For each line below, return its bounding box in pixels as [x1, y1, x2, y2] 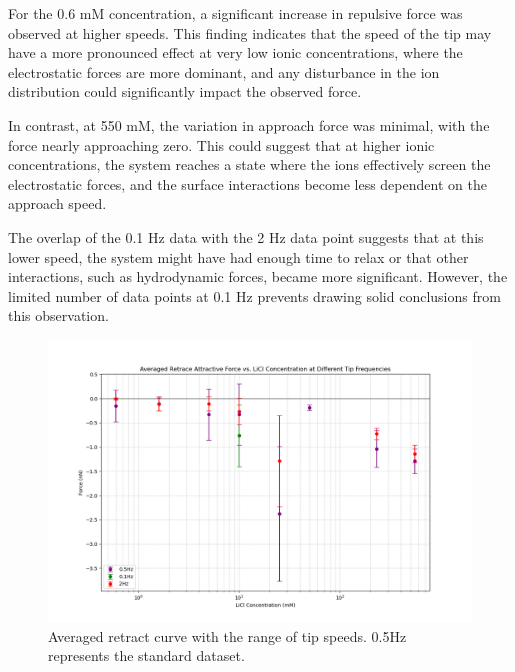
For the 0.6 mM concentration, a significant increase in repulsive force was [8, 3, 463, 23]
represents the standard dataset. [48, 645, 245, 666]
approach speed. [8, 193, 107, 214]
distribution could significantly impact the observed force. [8, 81, 362, 102]
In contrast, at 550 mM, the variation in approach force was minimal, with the [8, 114, 490, 135]
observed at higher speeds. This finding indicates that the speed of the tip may [8, 22, 492, 43]
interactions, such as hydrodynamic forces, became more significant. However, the [8, 266, 508, 287]
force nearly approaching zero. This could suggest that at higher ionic [8, 134, 435, 155]
